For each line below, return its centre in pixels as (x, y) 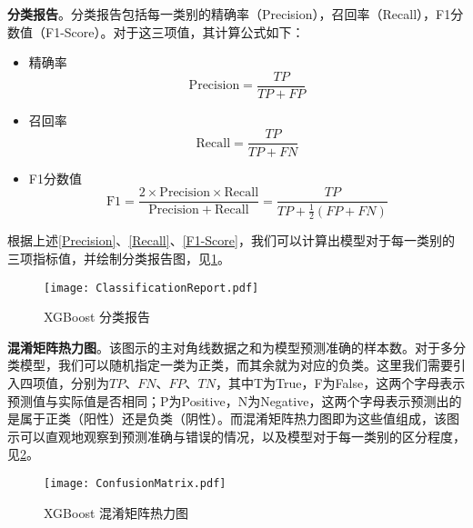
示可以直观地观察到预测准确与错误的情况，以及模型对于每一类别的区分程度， (236, 436)
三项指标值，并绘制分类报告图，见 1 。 (119, 258)
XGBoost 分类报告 (97, 317)
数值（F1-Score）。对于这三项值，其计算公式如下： (156, 31)
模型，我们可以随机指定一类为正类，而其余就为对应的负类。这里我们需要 (236, 365)
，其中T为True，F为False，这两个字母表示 (340, 382)
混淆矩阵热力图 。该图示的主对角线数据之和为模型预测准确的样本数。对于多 (230, 347)
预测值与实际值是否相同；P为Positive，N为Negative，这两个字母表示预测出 (228, 400)
